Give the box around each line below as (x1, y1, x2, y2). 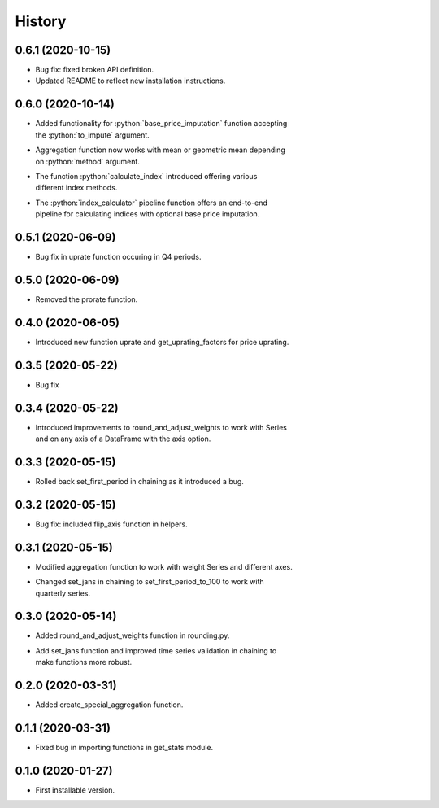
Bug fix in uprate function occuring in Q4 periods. (35, 252, 202, 261)
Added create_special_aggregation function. (35, 700, 184, 710)
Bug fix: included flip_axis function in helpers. (35, 519, 189, 529)
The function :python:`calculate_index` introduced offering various (35, 171, 258, 181)
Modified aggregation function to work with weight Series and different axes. (35, 561, 293, 571)
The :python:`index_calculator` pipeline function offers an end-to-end (35, 198, 267, 207)
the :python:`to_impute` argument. (35, 130, 150, 140)
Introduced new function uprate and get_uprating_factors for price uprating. (35, 337, 289, 347)
